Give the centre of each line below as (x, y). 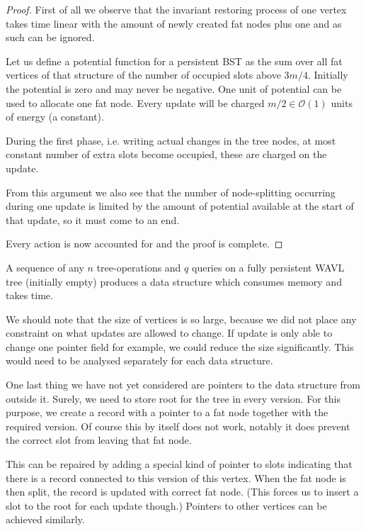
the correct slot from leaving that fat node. (99, 440)
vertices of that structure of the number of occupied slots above (143, 75)
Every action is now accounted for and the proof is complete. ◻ (144, 244)
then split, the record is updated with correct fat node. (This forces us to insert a (182, 492)
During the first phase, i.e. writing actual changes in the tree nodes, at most (171, 140)
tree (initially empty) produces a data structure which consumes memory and (174, 281)
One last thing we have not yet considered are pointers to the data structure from (183, 385)
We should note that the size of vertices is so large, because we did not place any (181, 319)
